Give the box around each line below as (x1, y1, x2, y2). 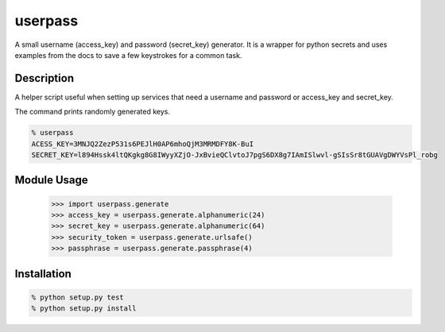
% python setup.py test (31, 292, 125, 302)
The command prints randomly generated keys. (14, 107, 171, 117)
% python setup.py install (31, 304, 137, 313)
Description (14, 71, 75, 85)
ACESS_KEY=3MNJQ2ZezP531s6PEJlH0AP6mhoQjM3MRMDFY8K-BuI (31, 139, 254, 149)
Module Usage (14, 173, 89, 187)
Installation (14, 267, 72, 280)
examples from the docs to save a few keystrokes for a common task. (14, 50, 242, 60)
